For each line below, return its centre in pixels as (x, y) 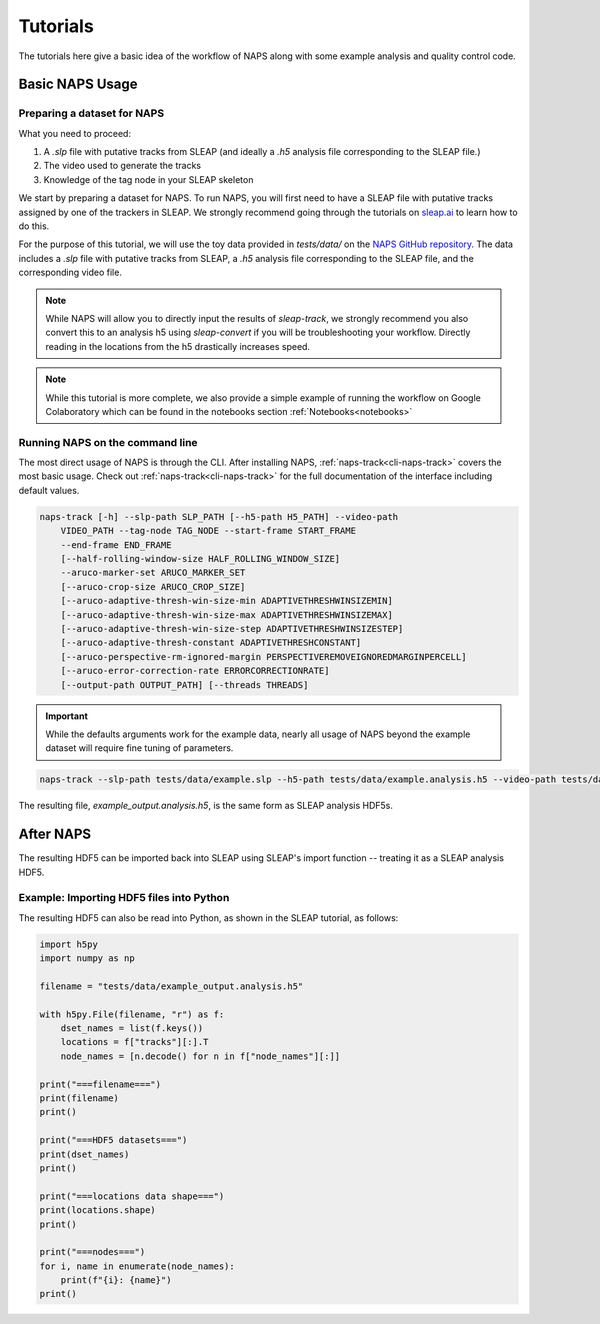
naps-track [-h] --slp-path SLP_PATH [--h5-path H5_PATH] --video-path (219, 516)
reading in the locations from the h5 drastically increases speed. (177, 346)
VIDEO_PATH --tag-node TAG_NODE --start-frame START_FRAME (208, 531)
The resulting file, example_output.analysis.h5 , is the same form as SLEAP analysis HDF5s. (206, 806)
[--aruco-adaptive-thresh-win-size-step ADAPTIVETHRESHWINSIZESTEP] (232, 628)
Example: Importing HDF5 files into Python (124, 898)
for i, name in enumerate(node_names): (137, 1266)
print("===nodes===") (92, 1252)
